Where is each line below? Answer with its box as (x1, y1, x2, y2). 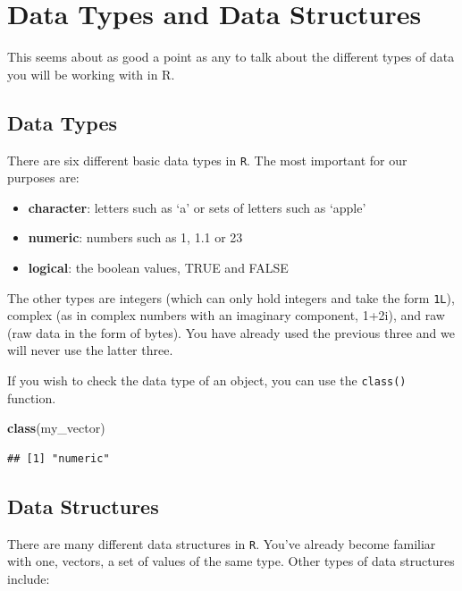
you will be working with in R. (7, 64, 175, 83)
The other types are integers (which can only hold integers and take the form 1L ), (7, 288, 455, 307)
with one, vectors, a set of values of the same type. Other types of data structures (7, 552, 455, 570)
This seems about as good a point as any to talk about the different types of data (7, 47, 455, 66)
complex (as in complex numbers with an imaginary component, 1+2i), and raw (7, 306, 445, 325)
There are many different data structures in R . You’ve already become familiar (7, 534, 436, 553)
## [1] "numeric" (7, 452, 110, 465)
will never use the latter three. (7, 341, 173, 359)
